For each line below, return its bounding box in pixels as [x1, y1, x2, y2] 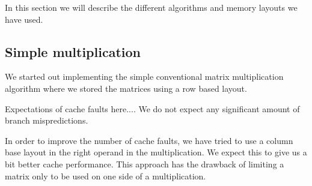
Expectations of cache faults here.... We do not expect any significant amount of [5, 102, 300, 115]
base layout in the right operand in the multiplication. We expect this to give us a [5, 146, 307, 158]
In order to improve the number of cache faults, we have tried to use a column [5, 134, 293, 146]
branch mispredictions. [5, 114, 88, 127]
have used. [5, 13, 43, 25]
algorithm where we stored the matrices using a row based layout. [5, 82, 247, 94]
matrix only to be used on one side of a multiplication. [5, 169, 206, 182]
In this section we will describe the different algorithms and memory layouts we [5, 1, 298, 13]
